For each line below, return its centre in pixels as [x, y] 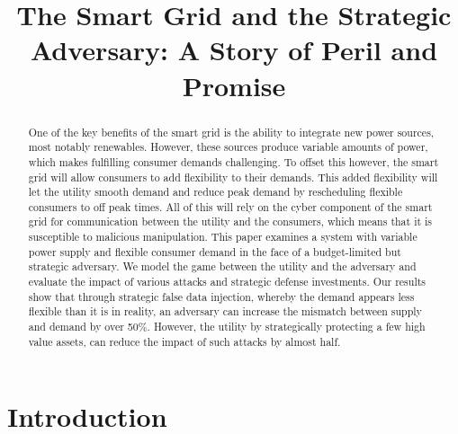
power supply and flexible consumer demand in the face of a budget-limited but [215, 251]
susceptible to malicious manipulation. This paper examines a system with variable [223, 237]
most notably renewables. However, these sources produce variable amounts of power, [228, 147]
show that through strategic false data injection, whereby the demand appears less [221, 296]
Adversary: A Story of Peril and [234, 50]
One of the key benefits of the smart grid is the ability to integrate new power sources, [231, 132]
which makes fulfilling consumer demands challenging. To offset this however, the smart [233, 161]
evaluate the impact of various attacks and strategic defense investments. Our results [227, 282]
